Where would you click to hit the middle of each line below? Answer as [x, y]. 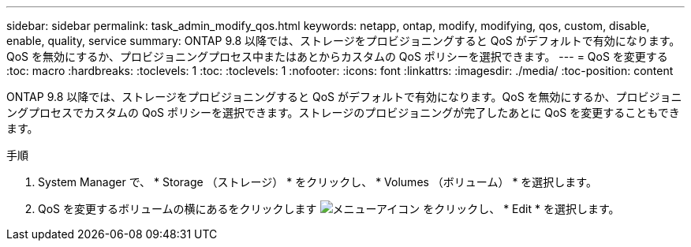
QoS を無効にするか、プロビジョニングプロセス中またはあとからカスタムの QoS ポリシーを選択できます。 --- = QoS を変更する [337, 56]
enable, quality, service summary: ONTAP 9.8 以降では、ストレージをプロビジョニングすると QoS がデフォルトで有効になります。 [344, 41]
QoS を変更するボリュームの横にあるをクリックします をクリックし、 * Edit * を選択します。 [329, 209]
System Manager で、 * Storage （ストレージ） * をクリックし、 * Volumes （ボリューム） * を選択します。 [317, 182]
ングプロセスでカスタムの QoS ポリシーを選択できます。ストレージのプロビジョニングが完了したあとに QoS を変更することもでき [343, 112]
